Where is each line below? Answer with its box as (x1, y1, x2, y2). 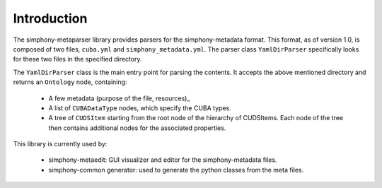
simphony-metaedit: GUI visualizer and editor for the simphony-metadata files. (48, 155, 277, 164)
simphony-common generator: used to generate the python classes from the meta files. (48, 165, 304, 174)
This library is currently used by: (13, 140, 108, 148)
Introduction (13, 11, 88, 26)
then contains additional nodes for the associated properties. (48, 124, 226, 132)
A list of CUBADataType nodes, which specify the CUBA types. (48, 103, 231, 112)
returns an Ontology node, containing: (13, 78, 127, 86)
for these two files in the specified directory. (13, 55, 142, 64)
